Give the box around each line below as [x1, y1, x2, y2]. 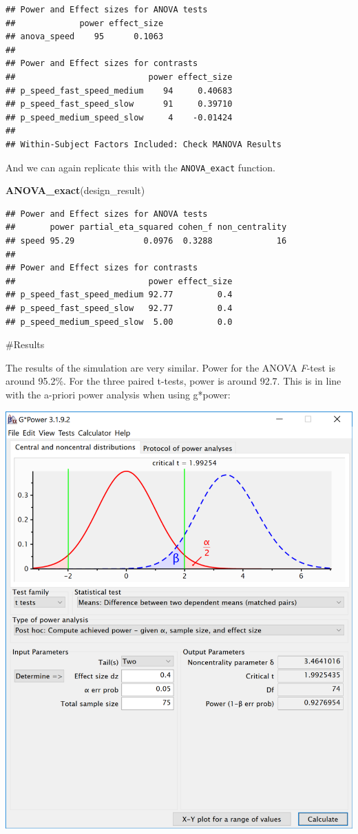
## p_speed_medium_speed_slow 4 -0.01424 [6, 112, 233, 122]
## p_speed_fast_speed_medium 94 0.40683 [6, 85, 233, 96]
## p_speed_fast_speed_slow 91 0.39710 [6, 99, 233, 109]
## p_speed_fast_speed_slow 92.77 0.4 [6, 303, 233, 313]
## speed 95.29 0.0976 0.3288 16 [6, 235, 287, 246]
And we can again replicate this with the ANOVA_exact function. [6, 160, 275, 174]
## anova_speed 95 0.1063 [6, 32, 164, 42]
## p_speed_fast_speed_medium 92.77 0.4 [6, 290, 233, 300]
